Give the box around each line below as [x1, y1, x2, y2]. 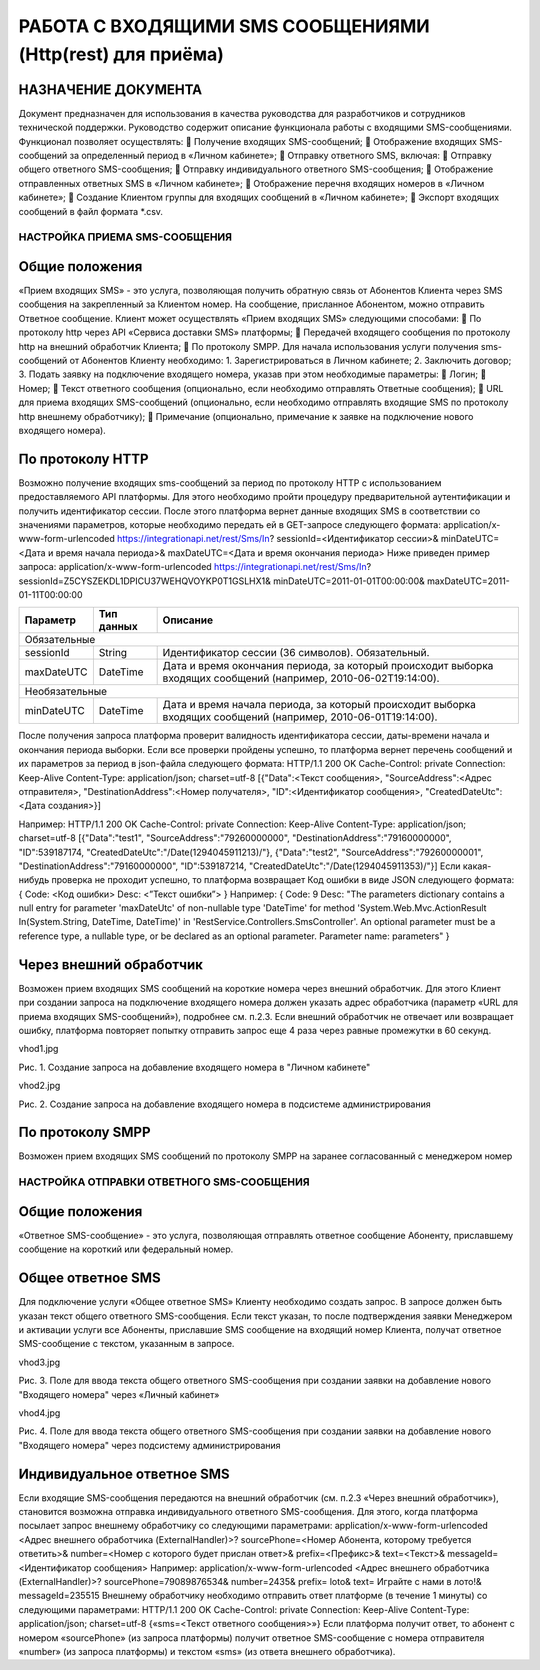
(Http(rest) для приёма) [18, 43, 225, 65]
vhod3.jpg [18, 1356, 61, 1368]
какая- [462, 860, 492, 872]
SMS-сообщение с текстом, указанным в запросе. [18, 1338, 235, 1350]
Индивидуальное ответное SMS [18, 1465, 230, 1482]
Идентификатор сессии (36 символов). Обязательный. [162, 646, 430, 660]
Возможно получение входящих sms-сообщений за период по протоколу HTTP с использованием [18, 476, 442, 489]
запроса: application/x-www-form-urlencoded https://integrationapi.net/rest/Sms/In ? [18, 561, 372, 573]
